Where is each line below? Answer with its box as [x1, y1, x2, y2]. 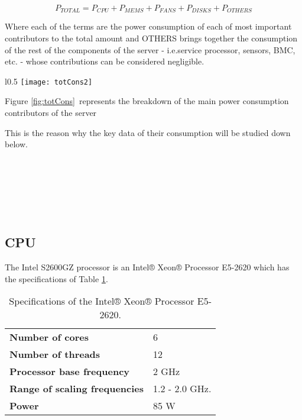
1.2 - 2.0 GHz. [153, 382, 212, 396]
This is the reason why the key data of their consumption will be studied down [5, 126, 291, 138]
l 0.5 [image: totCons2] [5, 75, 93, 87]
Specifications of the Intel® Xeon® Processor [9, 294, 194, 308]
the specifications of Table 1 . [5, 272, 108, 285]
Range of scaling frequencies [9, 382, 144, 396]
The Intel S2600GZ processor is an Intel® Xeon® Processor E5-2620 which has [5, 261, 290, 273]
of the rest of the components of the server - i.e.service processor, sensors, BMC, [5, 43, 295, 56]
